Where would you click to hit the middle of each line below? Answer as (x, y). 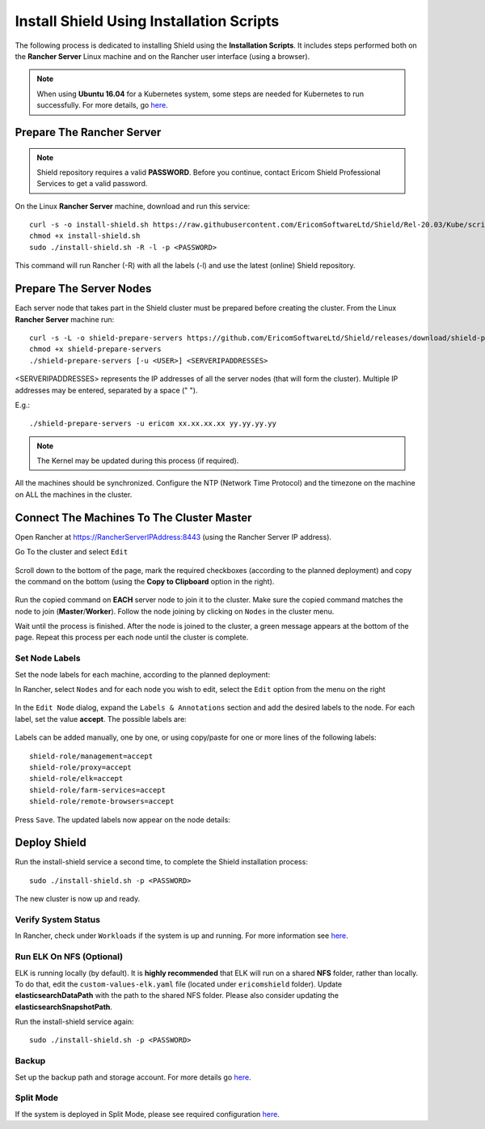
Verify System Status (58, 919)
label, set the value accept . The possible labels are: (101, 719)
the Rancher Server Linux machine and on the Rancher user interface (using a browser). (162, 56)
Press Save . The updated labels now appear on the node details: (122, 819)
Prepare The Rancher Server (88, 132)
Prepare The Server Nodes (83, 289)
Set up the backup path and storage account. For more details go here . (133, 1077)
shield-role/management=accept (91, 756)
